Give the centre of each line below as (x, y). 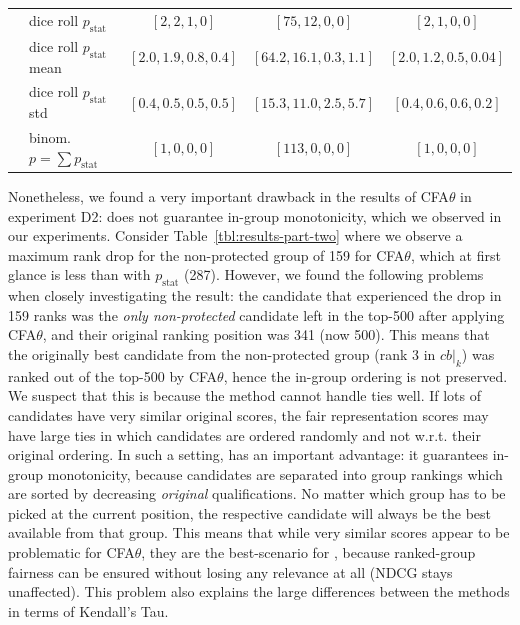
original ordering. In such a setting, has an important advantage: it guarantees (248, 454)
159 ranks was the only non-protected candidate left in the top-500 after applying (256, 314)
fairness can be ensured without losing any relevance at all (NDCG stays (230, 571)
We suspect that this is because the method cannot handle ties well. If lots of (245, 395)
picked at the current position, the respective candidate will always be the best (250, 512)
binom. (50, 137)
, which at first (455, 254)
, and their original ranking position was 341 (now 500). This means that (266, 334)
